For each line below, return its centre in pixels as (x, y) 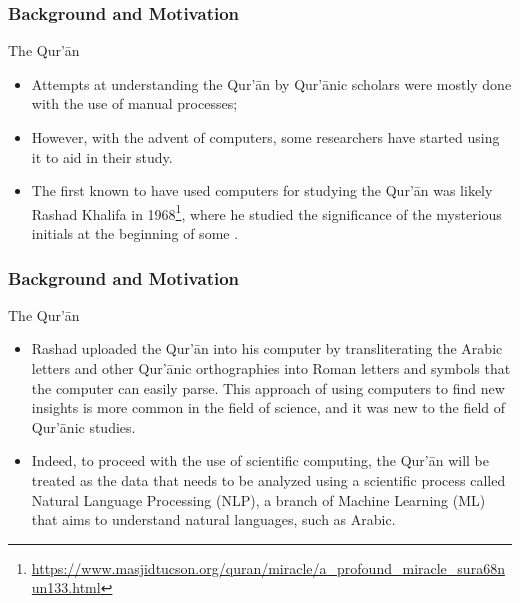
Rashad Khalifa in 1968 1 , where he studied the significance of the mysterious (266, 212)
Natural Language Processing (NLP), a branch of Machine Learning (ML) (258, 499)
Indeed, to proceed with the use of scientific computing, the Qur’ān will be (260, 460)
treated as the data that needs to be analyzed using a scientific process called (268, 480)
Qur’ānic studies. (83, 426)
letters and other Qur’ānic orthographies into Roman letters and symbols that (271, 368)
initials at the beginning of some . (135, 233)
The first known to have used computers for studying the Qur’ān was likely (262, 190)
